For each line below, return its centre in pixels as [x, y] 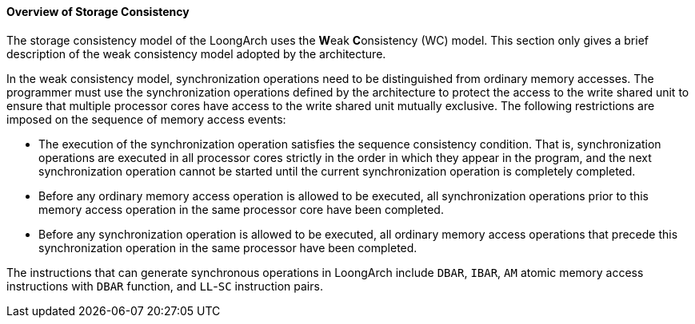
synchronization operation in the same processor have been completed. [228, 247]
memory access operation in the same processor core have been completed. [241, 209]
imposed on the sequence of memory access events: [146, 119]
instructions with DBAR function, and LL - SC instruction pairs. [165, 286]
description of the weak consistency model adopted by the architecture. [196, 53]
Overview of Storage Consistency [98, 12]
